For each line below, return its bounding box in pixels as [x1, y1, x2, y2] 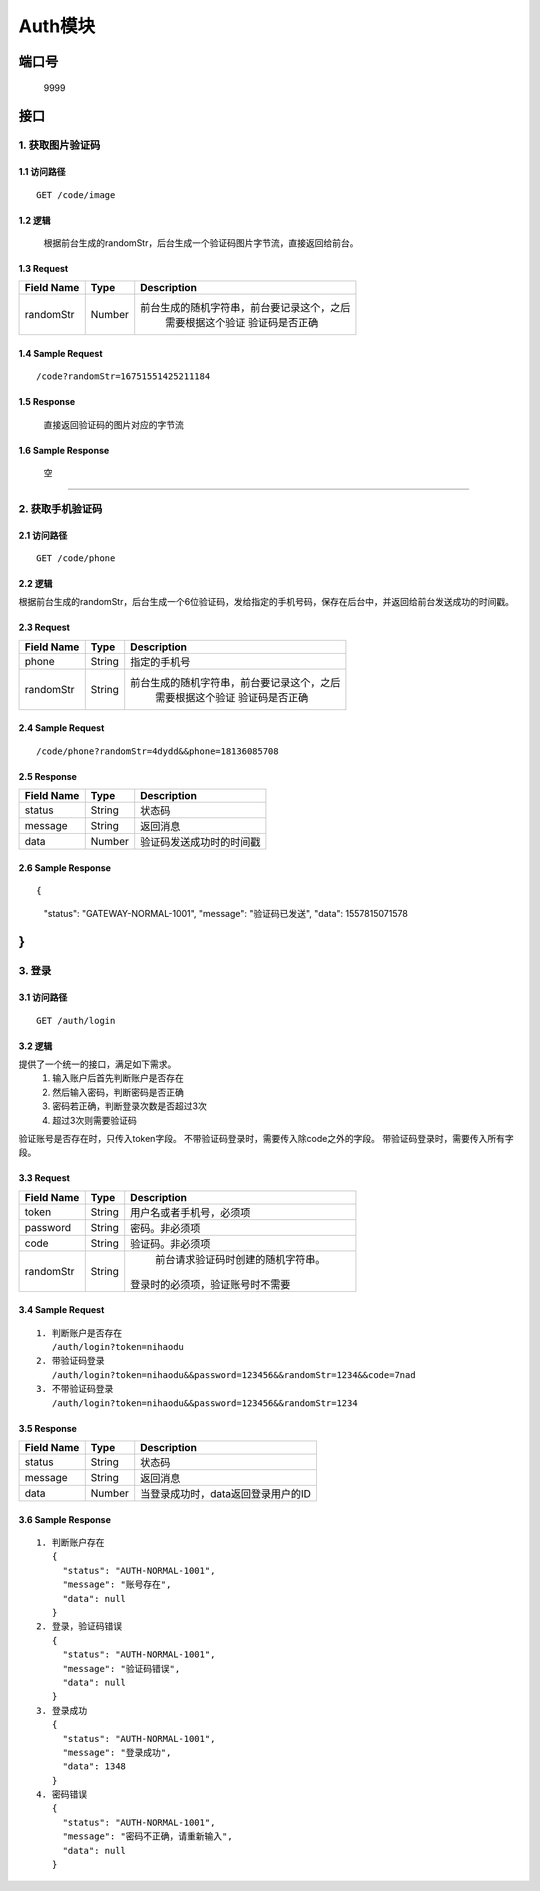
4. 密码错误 [36, 1789, 88, 1800]
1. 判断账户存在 [36, 1537, 105, 1549]
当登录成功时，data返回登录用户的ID [140, 1487, 312, 1501]
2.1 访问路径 [18, 529, 68, 541]
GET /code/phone [36, 553, 116, 564]
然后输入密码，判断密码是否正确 [52, 1086, 184, 1098]
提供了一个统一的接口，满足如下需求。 [18, 1058, 177, 1070]
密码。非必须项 [130, 1221, 201, 1235]
